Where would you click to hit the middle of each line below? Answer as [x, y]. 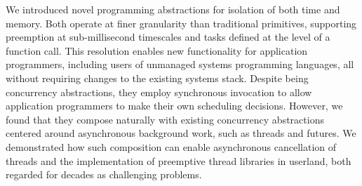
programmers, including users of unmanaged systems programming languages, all [180, 64]
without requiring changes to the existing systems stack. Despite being [157, 78]
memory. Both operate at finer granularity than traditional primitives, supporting [181, 23]
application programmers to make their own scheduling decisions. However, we [174, 106]
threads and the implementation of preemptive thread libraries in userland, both [179, 160]
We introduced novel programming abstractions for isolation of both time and [173, 9]
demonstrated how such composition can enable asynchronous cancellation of [171, 146]
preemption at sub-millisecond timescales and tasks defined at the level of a [168, 37]
